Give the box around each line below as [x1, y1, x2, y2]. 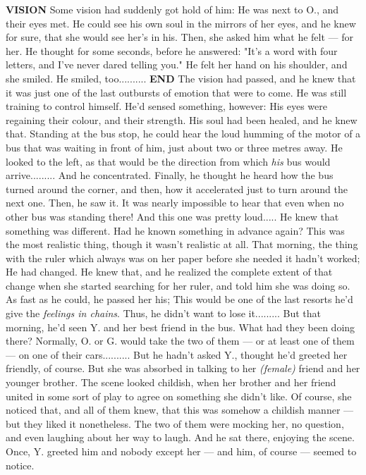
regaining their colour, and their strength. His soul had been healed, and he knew [6, 112, 358, 127]
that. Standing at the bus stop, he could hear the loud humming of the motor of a [6, 126, 361, 141]
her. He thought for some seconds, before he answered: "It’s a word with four [6, 43, 338, 58]
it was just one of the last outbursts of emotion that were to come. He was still [6, 85, 347, 99]
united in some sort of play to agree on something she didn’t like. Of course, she [6, 388, 352, 403]
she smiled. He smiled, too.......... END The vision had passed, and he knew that [6, 70, 356, 85]
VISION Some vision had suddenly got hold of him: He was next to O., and [6, 2, 339, 16]
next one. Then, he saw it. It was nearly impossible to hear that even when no [6, 195, 344, 210]
